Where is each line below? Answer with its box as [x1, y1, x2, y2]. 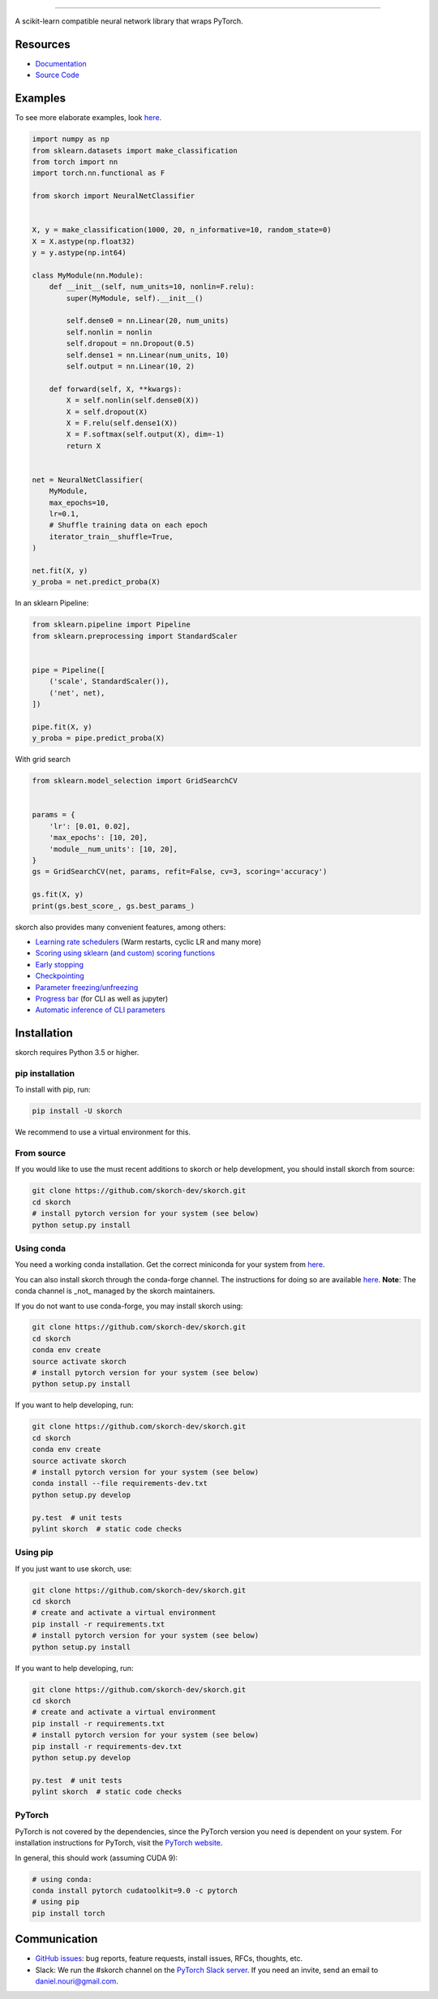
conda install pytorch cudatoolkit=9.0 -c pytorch [32, 1885, 238, 1895]
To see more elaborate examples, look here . [15, 113, 162, 123]
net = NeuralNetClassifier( [32, 475, 144, 485]
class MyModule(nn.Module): [32, 270, 144, 280]
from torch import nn [32, 157, 118, 166]
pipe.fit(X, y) [32, 722, 92, 731]
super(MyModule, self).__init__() [66, 293, 204, 303]
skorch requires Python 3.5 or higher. [15, 1048, 140, 1058]
